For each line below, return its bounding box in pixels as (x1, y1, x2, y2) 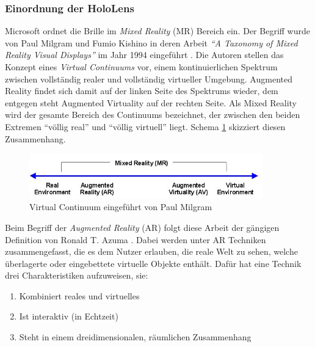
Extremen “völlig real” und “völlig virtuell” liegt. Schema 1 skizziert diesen (5, 120, 286, 133)
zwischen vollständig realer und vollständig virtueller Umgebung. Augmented (5, 72, 292, 85)
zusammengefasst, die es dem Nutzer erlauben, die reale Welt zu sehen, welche (5, 245, 298, 258)
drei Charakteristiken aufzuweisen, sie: (5, 269, 148, 282)
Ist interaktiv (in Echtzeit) (19, 310, 118, 323)
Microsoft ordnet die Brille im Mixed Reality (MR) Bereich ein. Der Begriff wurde (5, 24, 310, 37)
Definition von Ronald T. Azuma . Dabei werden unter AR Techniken (5, 233, 266, 246)
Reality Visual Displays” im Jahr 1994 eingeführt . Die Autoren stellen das (5, 48, 284, 61)
